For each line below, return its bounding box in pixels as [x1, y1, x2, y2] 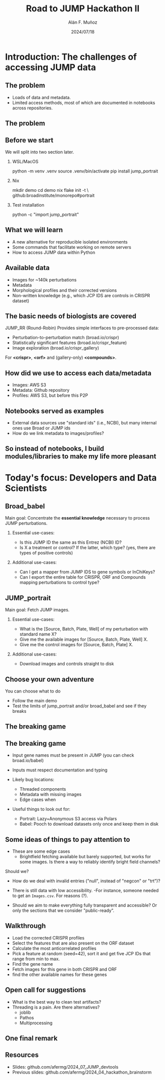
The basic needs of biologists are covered [5, 312, 136, 320]
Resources [5, 1051, 39, 1059]
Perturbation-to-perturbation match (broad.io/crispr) [12, 335, 119, 341]
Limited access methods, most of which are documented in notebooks [12, 100, 155, 105]
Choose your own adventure [5, 675, 95, 683]
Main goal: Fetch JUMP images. [5, 607, 70, 613]
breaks [12, 708, 27, 714]
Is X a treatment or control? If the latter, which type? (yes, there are [19, 545, 156, 551]
